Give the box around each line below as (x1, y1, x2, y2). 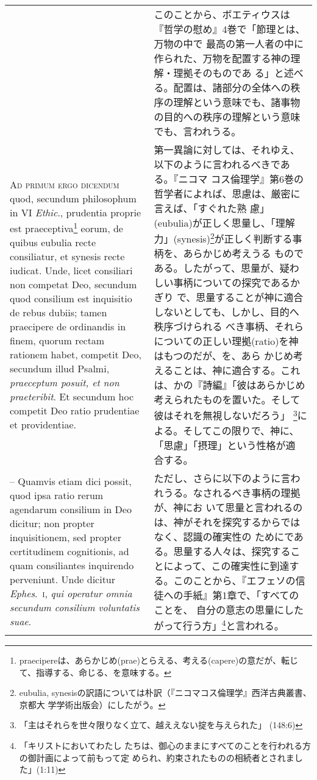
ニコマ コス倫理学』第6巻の (178, 172, 304, 186)
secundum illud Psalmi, (10, 361, 110, 375)
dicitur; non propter (10, 516, 94, 531)
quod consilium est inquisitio (10, 291, 132, 305)
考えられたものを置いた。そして (154, 392, 301, 407)
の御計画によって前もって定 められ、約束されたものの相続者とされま (19, 751, 294, 764)
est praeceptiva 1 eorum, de (10, 219, 123, 235)
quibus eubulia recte (10, 235, 96, 249)
